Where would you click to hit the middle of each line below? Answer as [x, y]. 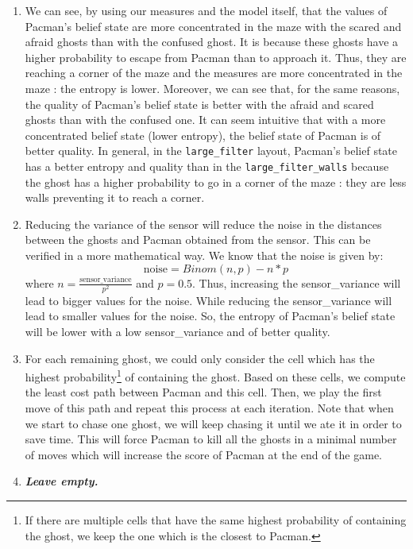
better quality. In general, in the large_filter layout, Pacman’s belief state [211, 151]
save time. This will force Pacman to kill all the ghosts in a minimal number [211, 439]
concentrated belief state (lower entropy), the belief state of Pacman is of [203, 135]
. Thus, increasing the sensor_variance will [297, 282]
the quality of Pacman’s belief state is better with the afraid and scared [199, 104]
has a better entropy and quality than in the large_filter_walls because [207, 166]
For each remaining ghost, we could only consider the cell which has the [200, 358]
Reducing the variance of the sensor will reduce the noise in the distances [203, 224]
